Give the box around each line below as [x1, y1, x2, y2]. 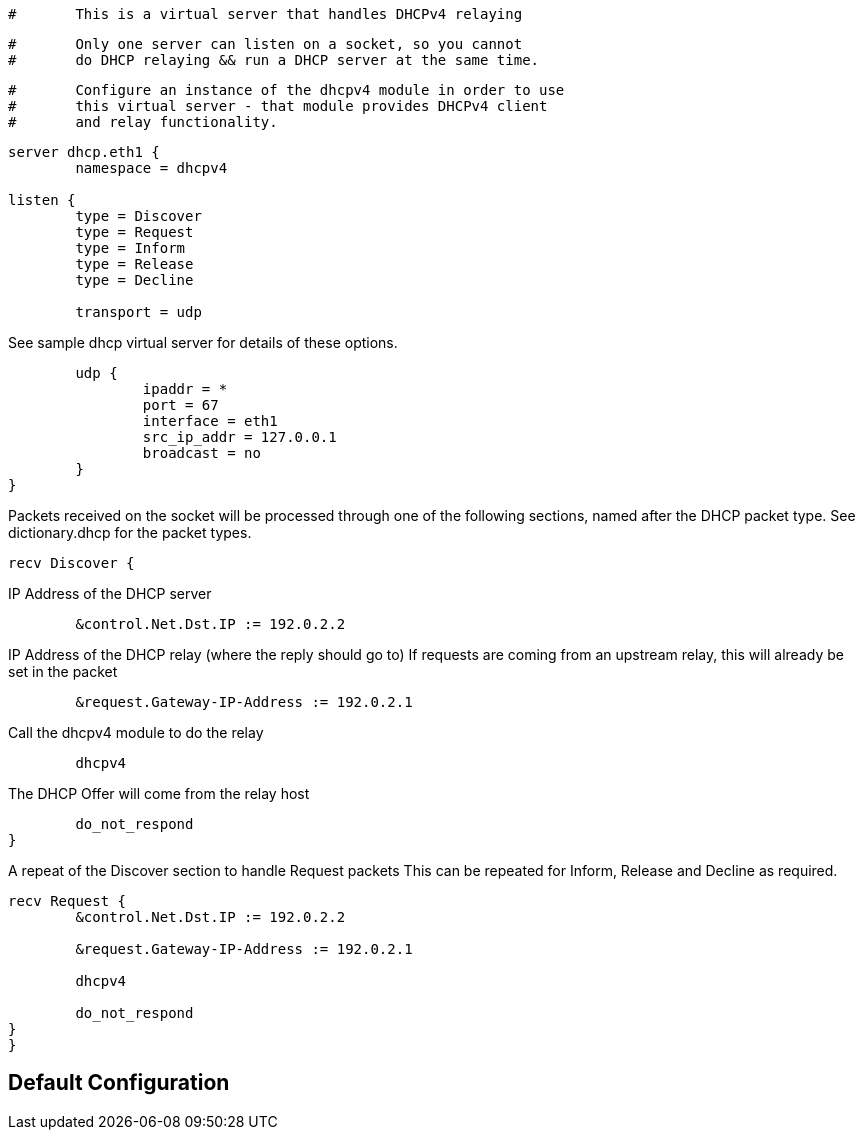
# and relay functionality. [8, 114, 278, 130]
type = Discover [75, 208, 202, 224]
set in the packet [8, 663, 118, 680]
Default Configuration [8, 1070, 230, 1096]
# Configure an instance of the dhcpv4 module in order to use [8, 82, 565, 98]
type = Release [75, 256, 194, 272]
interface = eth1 [142, 413, 278, 429]
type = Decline [75, 272, 194, 288]
